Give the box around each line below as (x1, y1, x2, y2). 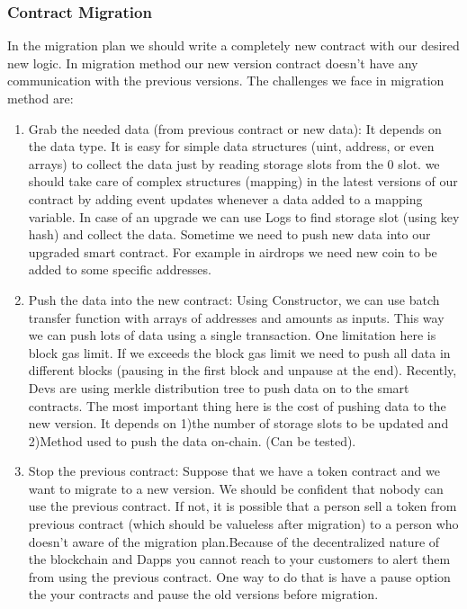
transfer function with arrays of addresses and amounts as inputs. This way (28, 308, 445, 327)
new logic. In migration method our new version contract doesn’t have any (7, 53, 418, 72)
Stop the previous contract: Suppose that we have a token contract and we (28, 461, 440, 480)
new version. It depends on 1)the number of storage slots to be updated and (28, 414, 449, 433)
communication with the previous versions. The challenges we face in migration (7, 71, 445, 90)
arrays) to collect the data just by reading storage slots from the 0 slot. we (28, 154, 440, 173)
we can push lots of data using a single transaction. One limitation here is (28, 326, 436, 345)
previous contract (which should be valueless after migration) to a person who (28, 515, 459, 533)
